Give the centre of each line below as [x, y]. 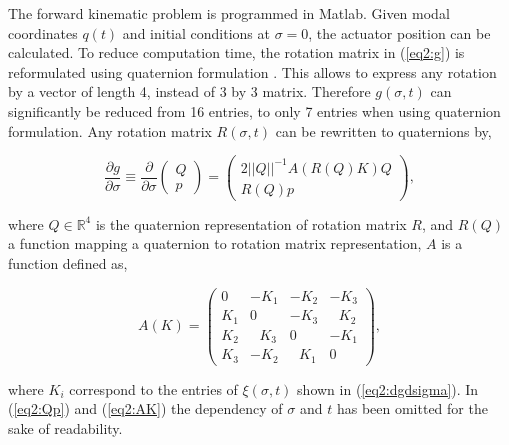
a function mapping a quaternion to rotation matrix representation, [215, 243]
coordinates [43, 32]
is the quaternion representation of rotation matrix [251, 223]
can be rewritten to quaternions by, [383, 130]
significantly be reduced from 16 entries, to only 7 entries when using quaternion [254, 110]
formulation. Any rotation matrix [110, 130]
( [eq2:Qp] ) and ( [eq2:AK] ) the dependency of [145, 408]
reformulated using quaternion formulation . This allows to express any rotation [252, 71]
